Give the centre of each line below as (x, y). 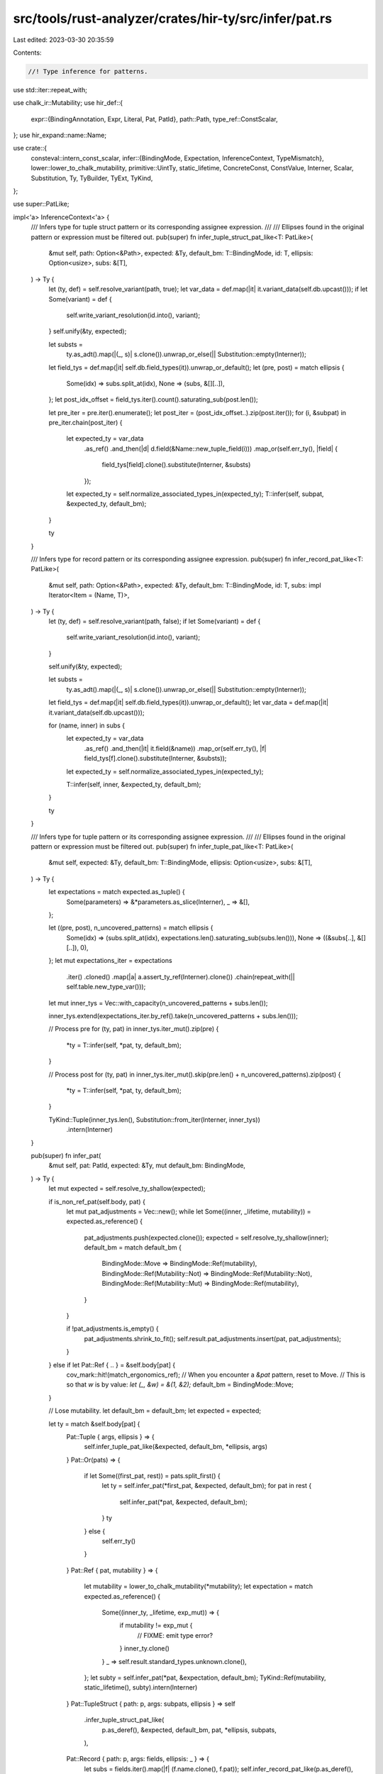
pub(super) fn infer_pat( (66, 1155)
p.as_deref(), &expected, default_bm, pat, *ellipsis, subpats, (189, 1730)
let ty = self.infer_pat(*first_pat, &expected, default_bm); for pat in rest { (207, 1486)
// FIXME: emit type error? (175, 1635)
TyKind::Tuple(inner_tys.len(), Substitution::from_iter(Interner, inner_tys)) (154, 1119)
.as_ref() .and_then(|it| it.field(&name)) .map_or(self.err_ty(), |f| (175, 748)
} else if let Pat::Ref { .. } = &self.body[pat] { (112, 1365)
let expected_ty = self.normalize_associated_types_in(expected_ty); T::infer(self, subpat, (195, 494)
